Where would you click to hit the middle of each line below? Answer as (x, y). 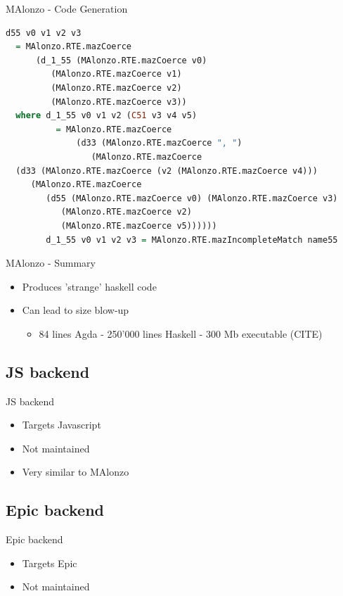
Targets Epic (50, 563)
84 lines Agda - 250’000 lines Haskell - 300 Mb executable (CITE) (181, 333)
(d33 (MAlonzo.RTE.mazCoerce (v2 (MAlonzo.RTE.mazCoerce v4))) (167, 171)
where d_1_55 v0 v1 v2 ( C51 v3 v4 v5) (106, 116)
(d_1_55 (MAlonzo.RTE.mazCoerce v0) (121, 60)
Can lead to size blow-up (76, 310)
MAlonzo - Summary (51, 263)
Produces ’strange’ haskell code (89, 286)
